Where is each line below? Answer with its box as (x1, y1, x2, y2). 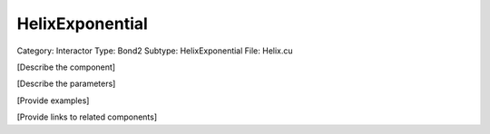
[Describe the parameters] (16, 78, 116, 90)
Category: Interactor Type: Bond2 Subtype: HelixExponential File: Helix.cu (16, 45, 294, 56)
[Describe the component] (16, 62, 116, 72)
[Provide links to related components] (16, 111, 158, 122)
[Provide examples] (16, 95, 90, 106)
